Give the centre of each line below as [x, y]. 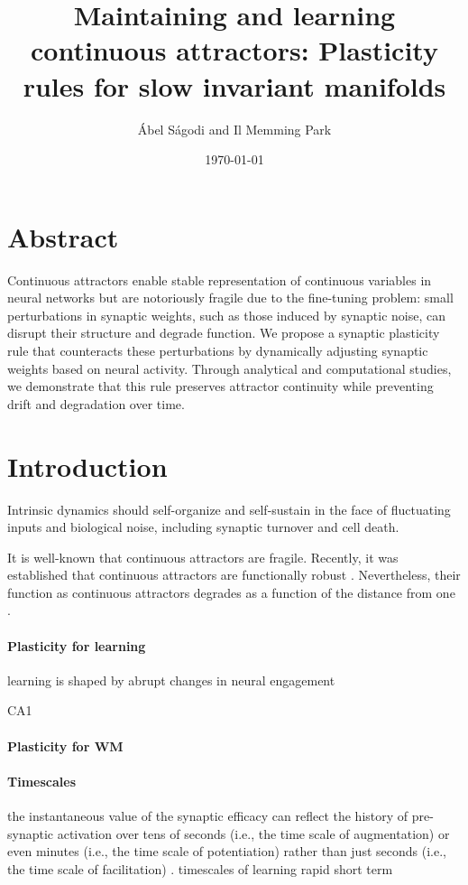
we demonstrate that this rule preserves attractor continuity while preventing [220, 386]
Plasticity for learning [77, 645]
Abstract [63, 236]
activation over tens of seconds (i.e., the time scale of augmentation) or [253, 833]
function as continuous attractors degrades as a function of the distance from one [231, 592]
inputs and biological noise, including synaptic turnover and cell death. [203, 527]
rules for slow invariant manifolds [234, 85]
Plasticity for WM [65, 745]
